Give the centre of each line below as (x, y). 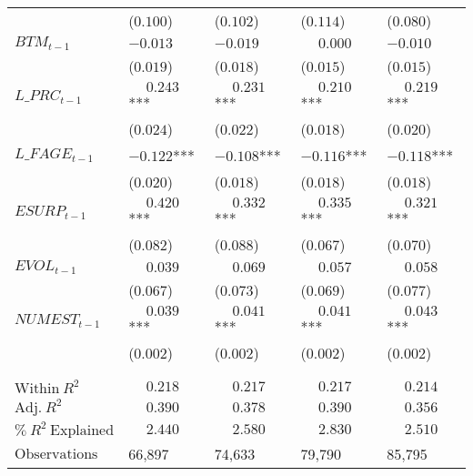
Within (37, 388)
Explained (82, 430)
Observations (56, 454)
